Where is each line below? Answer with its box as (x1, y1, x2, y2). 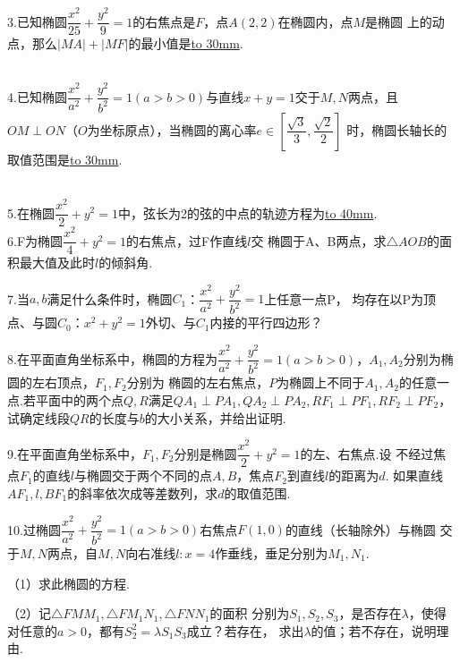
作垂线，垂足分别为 (215, 544, 328, 563)
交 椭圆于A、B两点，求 (251, 231, 387, 250)
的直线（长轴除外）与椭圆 (285, 520, 436, 539)
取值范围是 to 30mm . (7, 149, 123, 168)
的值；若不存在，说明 (311, 621, 437, 640)
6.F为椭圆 (7, 231, 64, 250)
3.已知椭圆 (7, 12, 67, 30)
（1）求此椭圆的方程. (7, 573, 130, 592)
